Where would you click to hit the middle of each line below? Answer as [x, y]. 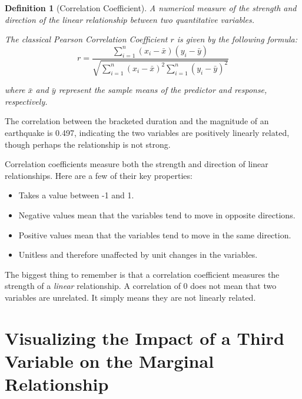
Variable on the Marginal [109, 360]
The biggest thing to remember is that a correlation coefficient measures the [142, 274]
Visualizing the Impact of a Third [145, 338]
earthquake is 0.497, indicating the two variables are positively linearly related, [147, 132]
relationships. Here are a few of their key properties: [99, 175]
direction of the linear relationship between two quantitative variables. [130, 19]
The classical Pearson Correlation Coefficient [86, 39]
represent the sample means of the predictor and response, [163, 90]
